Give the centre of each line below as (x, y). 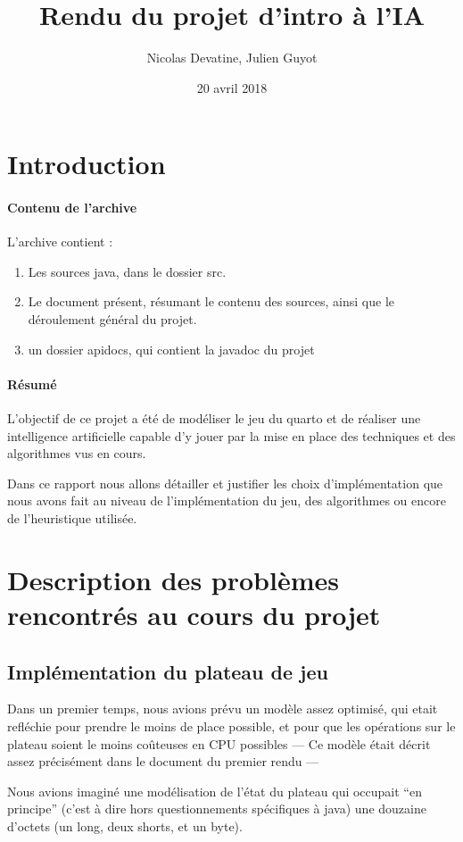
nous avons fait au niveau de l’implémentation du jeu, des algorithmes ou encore (227, 500)
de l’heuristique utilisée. (72, 518)
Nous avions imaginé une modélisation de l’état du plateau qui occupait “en (215, 791)
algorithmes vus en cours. (77, 453)
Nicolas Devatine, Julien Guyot (232, 58)
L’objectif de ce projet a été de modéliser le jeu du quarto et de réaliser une (214, 418)
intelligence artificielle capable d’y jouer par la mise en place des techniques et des (231, 435)
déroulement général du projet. (112, 319)
